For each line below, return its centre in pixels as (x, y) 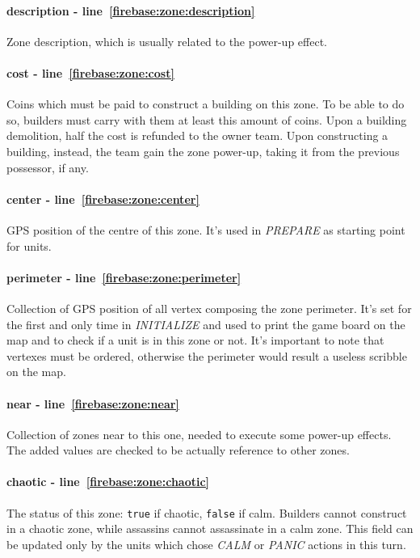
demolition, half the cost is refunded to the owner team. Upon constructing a (197, 135)
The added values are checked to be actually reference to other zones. (178, 450)
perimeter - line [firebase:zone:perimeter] (124, 277)
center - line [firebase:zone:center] (103, 199)
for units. (29, 245)
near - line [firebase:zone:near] (93, 403)
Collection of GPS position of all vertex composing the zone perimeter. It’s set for (209, 308)
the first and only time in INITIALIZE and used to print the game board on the (206, 324)
